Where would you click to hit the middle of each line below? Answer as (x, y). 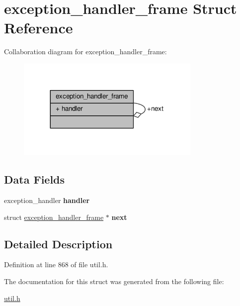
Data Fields (35, 179)
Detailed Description (58, 244)
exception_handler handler (47, 200)
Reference (39, 28)
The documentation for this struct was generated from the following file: (114, 281)
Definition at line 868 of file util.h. (56, 264)
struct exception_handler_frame (54, 217)
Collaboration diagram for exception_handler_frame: (85, 51)
